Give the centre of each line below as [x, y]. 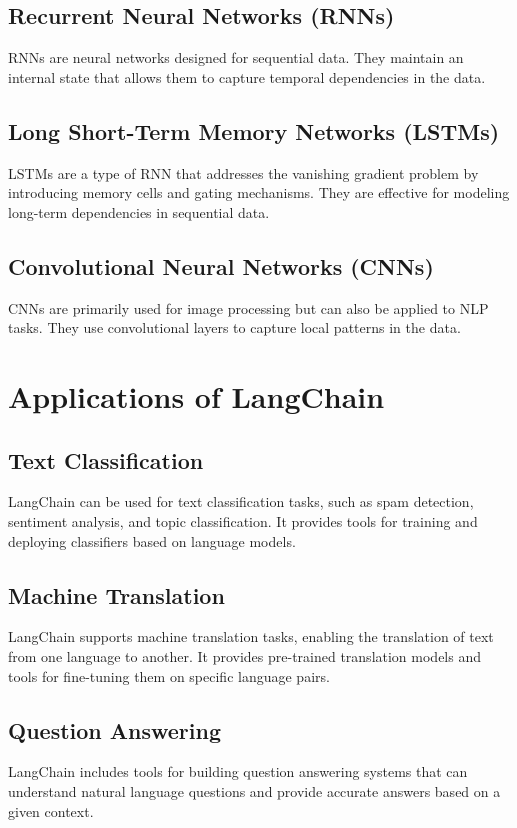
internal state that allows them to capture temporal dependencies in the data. [247, 76]
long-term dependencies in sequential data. [139, 211]
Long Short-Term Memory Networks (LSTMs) [254, 130]
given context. [51, 810]
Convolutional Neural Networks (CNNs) [221, 265]
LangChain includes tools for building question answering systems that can [238, 771]
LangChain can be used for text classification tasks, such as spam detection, [241, 501]
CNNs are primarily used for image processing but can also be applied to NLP [248, 307]
